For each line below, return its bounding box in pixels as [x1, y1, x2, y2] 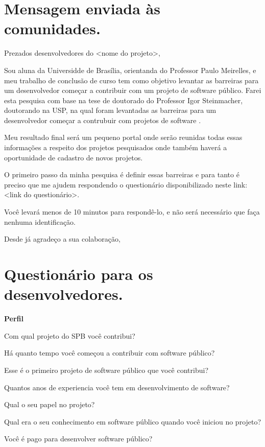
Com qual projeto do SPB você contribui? [4, 330, 135, 341]
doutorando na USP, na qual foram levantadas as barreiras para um [4, 105, 216, 115]
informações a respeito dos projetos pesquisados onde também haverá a [4, 142, 227, 153]
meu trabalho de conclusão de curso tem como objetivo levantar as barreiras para [4, 75, 259, 85]
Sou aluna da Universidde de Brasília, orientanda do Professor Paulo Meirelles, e [4, 64, 256, 75]
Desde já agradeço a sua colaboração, [4, 233, 121, 244]
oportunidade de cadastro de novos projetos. [4, 152, 143, 162]
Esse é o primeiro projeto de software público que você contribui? [4, 364, 208, 375]
